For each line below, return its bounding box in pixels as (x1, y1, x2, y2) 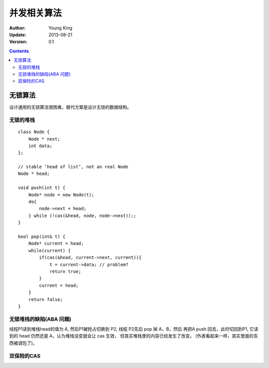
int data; (28, 143, 52, 149)
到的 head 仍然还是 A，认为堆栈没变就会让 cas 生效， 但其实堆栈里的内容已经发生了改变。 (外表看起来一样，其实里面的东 (9, 333, 259, 339)
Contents (9, 48, 29, 54)
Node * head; (18, 171, 50, 177)
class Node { (18, 129, 50, 135)
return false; (28, 297, 63, 302)
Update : (9, 31, 27, 37)
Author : (9, 25, 26, 31)
